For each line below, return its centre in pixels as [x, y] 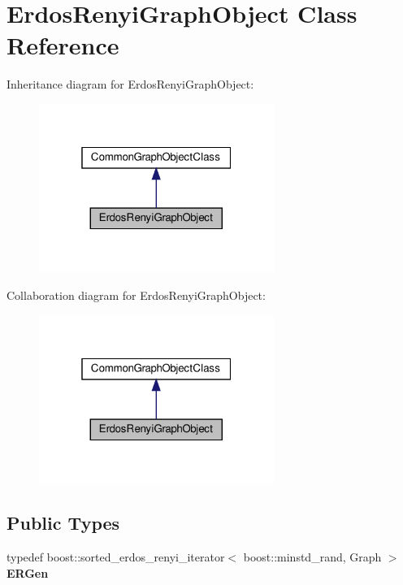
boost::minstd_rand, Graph [312, 557]
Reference [63, 45]
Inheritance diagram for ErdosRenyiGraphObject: [130, 84]
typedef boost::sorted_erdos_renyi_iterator [116, 557]
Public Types [63, 523]
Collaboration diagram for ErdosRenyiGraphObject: [136, 295]
